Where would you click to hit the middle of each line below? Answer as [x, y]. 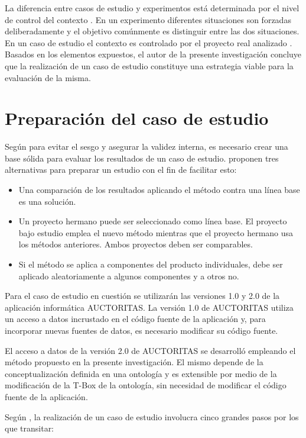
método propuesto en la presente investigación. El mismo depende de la [134, 362]
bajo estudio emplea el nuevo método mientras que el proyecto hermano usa [156, 232]
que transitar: [30, 428]
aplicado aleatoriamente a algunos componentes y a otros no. [129, 276]
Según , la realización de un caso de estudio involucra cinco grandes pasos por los [152, 416]
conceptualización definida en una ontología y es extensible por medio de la [141, 373]
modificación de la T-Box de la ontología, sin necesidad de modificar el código [146, 385]
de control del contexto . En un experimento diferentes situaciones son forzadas [148, 19]
